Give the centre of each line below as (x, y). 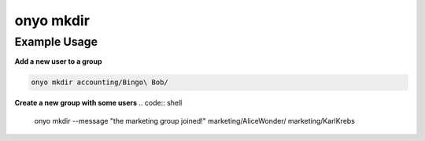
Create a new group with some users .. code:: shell (98, 103)
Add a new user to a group (58, 61)
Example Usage (56, 42)
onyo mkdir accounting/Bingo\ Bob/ (100, 82)
